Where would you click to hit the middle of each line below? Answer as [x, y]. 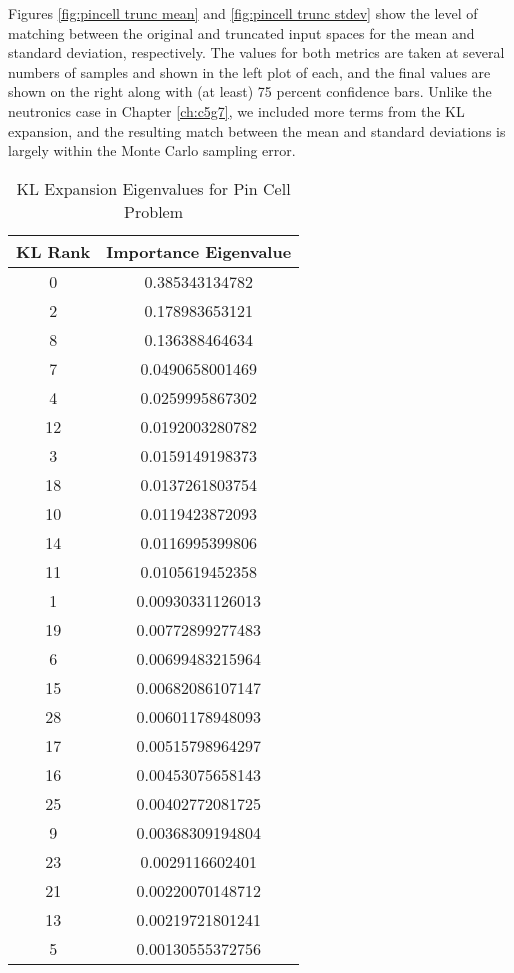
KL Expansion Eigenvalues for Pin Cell [153, 188]
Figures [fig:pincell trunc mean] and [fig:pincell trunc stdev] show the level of [243, 13]
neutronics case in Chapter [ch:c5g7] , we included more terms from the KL [236, 110]
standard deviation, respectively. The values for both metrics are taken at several [256, 52]
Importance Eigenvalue [199, 251]
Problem [154, 211]
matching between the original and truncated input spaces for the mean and [241, 32]
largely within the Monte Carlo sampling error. [152, 150]
